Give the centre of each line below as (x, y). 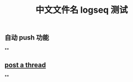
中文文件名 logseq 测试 (82, 10)
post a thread (25, 65)
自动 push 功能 (27, 38)
